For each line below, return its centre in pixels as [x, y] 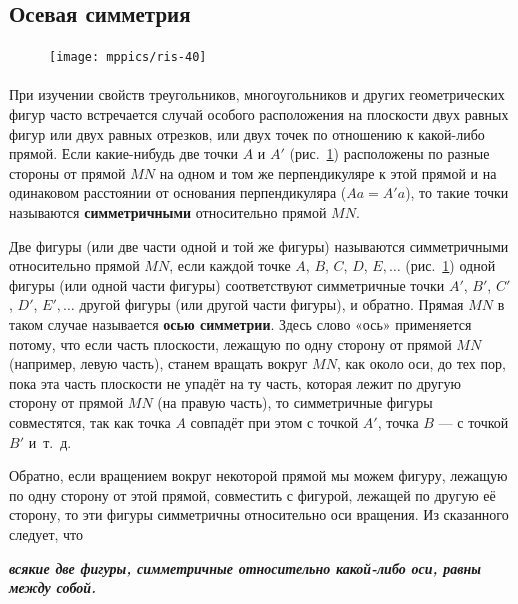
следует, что [46, 533]
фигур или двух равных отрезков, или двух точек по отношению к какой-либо [247, 133]
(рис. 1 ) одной [450, 265]
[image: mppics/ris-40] [128, 57]
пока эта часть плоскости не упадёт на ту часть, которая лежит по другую [235, 382]
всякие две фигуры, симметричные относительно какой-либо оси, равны [245, 567]
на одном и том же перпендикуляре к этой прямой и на [328, 172]
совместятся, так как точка [90, 421]
